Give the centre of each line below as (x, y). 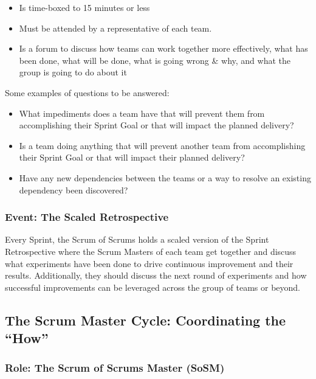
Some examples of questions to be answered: (87, 92)
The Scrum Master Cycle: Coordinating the (146, 320)
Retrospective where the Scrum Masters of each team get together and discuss (151, 251)
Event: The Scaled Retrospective (87, 217)
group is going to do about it (73, 72)
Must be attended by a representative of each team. (115, 28)
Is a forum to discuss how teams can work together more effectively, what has (163, 48)
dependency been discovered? (74, 189)
